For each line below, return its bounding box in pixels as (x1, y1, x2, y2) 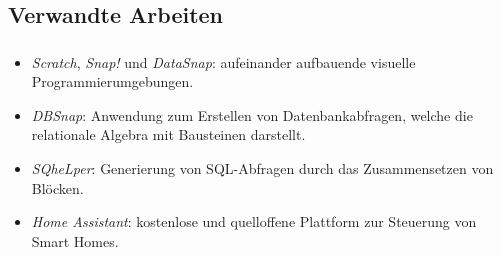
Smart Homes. (31, 230, 119, 251)
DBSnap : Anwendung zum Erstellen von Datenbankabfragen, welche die (31, 104, 473, 125)
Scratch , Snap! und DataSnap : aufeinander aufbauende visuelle (31, 51, 416, 72)
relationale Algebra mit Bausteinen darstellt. (31, 124, 306, 145)
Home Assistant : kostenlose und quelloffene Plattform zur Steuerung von (31, 211, 477, 232)
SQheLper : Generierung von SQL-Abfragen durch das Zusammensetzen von (31, 158, 494, 179)
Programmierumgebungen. (31, 71, 194, 92)
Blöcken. (31, 177, 84, 198)
